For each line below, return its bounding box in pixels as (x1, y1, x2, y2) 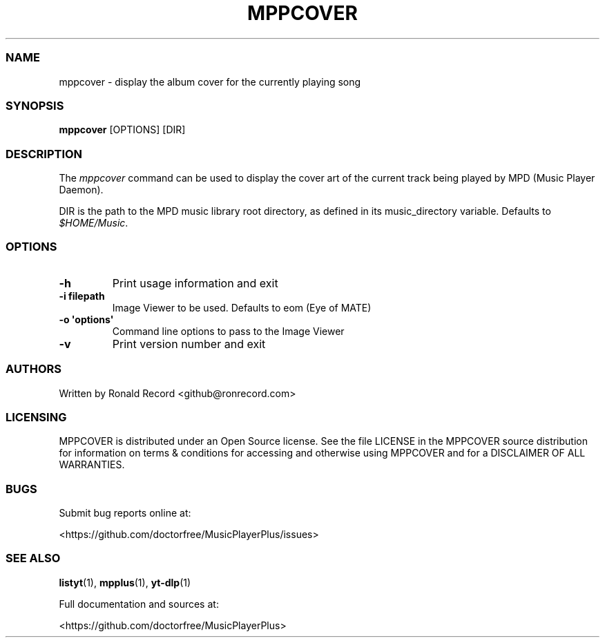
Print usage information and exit (112, 276, 278, 290)
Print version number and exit (112, 336, 266, 351)
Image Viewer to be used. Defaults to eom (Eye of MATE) (112, 301, 372, 314)
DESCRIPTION (6, 146, 83, 161)
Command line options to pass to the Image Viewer (112, 325, 345, 337)
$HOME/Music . (59, 217, 128, 229)
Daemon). (59, 184, 104, 195)
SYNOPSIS (6, 98, 64, 113)
